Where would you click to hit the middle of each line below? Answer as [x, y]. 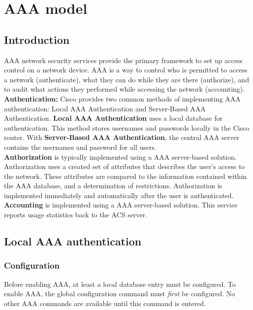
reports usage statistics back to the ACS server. [76, 215]
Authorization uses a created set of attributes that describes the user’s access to [125, 166]
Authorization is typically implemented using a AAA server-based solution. [120, 156]
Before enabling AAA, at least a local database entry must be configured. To [120, 284]
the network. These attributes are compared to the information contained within [126, 176]
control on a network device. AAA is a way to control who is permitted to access [126, 70]
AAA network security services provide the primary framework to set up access [123, 60]
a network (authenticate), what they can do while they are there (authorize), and [126, 79]
